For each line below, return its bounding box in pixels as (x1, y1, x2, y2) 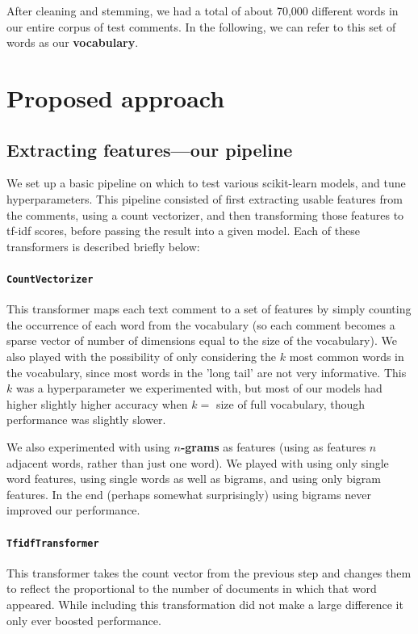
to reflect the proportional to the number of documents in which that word (6, 580, 377, 597)
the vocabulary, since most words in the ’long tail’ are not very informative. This (6, 363, 407, 380)
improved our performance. (6, 502, 140, 519)
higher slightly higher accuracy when (6, 395, 188, 412)
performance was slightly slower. (6, 411, 166, 428)
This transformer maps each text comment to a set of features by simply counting (6, 300, 412, 317)
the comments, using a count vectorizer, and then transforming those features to (6, 206, 404, 223)
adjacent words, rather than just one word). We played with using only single (6, 454, 389, 471)
